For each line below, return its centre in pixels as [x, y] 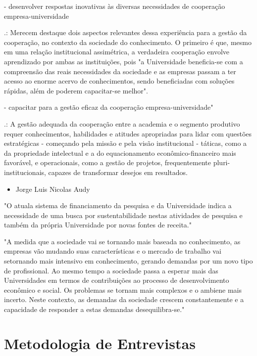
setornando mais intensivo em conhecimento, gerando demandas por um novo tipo [128, 261]
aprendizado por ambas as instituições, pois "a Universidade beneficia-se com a [124, 61]
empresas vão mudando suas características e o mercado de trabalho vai [113, 251]
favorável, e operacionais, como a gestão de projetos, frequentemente [108, 162]
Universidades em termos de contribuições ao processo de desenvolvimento [117, 280]
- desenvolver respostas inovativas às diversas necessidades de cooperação [115, 6]
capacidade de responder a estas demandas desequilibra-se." [94, 309]
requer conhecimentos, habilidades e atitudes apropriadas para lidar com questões [128, 133]
